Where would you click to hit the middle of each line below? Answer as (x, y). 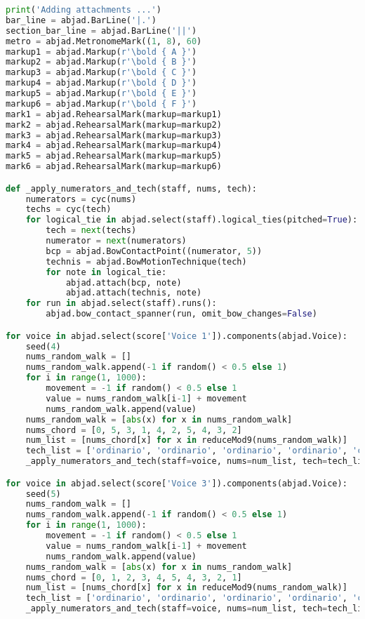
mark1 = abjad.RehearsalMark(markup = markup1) (114, 114)
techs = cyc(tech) (68, 209)
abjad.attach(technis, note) (134, 293)
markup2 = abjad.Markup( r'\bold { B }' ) (101, 62)
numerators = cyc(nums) (81, 199)
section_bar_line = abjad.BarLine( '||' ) (101, 31)
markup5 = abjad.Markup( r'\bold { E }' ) (101, 93)
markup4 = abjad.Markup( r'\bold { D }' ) (101, 83)
